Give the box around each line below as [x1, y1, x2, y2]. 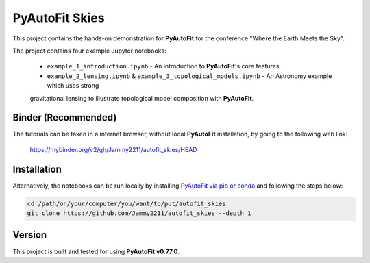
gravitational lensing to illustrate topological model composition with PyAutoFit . [29, 94, 254, 102]
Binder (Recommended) [12, 112, 117, 123]
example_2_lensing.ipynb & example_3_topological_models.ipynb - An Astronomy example [47, 72, 332, 80]
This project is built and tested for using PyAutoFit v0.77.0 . [12, 247, 180, 255]
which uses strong [47, 82, 99, 90]
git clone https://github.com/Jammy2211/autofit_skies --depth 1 [27, 210, 251, 217]
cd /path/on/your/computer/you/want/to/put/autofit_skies [27, 199, 226, 208]
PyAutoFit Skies [12, 10, 106, 25]
